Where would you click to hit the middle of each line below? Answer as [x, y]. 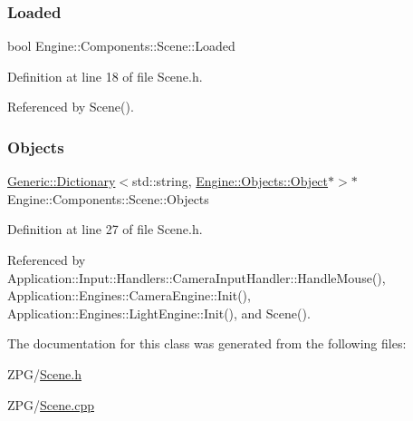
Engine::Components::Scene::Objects [108, 198]
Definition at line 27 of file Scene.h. [105, 229]
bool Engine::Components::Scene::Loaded [121, 46]
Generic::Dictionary [62, 181]
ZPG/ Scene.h [44, 373]
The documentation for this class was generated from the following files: [207, 343]
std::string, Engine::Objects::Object [231, 181]
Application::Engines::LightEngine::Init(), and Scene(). [159, 313]
